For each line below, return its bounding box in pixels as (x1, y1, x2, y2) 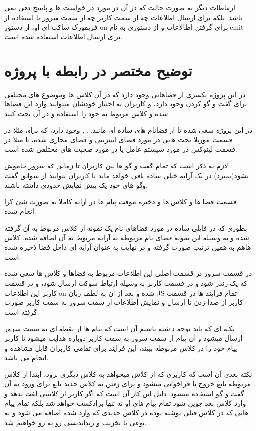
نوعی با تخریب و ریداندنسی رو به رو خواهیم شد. (4, 417, 147, 427)
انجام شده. (4, 206, 36, 216)
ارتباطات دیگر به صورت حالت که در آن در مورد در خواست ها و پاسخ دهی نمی (4, 2, 235, 12)
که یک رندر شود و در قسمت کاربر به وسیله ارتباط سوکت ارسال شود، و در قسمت (4, 278, 248, 288)
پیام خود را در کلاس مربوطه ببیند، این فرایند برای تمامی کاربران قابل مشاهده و (4, 342, 237, 353)
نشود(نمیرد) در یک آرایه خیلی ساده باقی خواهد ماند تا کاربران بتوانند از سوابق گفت (4, 170, 249, 180)
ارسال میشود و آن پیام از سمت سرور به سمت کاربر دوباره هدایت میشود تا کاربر (4, 332, 243, 343)
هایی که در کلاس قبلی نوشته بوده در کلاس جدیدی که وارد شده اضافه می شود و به (4, 407, 249, 418)
